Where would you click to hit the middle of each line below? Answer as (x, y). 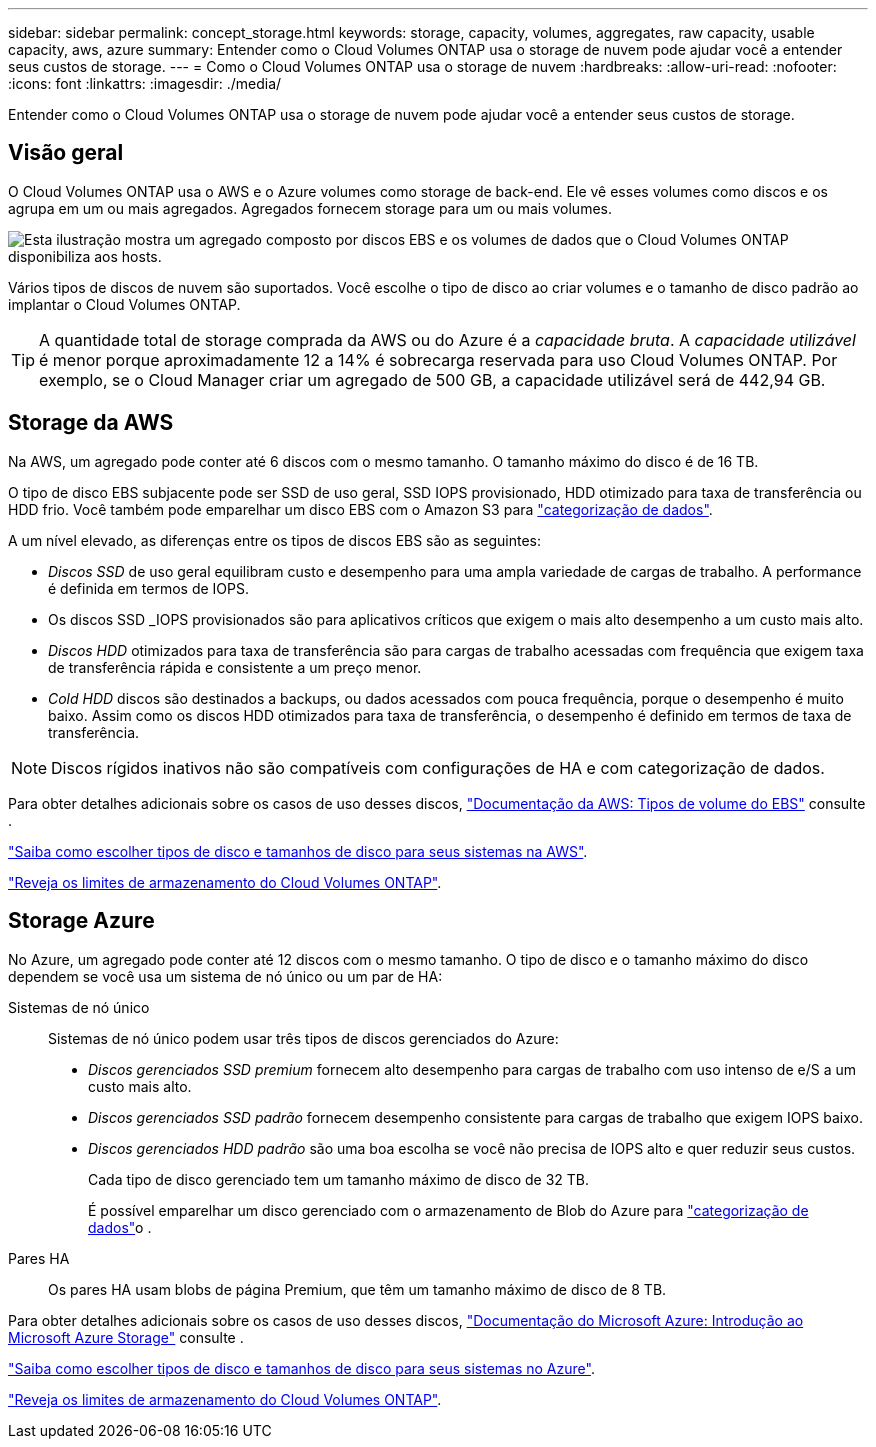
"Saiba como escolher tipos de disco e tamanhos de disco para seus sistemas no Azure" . (301, 1368)
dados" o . (120, 1227)
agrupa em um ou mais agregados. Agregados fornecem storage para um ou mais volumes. (310, 208)
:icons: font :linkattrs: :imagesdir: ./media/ (145, 83)
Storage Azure (81, 921)
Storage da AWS (91, 423)
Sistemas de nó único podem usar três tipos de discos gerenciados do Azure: (303, 1038)
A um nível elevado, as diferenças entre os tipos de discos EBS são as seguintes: (274, 540)
